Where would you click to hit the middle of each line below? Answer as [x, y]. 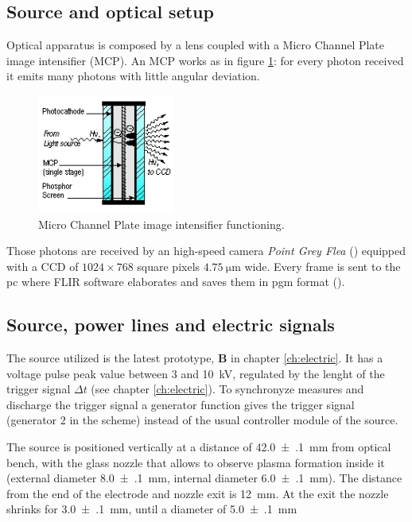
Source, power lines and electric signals [171, 325]
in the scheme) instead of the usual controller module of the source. [234, 420]
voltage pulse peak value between [87, 373]
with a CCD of [43, 266]
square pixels [169, 266]
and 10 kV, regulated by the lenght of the [283, 373]
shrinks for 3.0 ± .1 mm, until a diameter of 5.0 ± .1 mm [152, 509]
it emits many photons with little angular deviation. [133, 76]
